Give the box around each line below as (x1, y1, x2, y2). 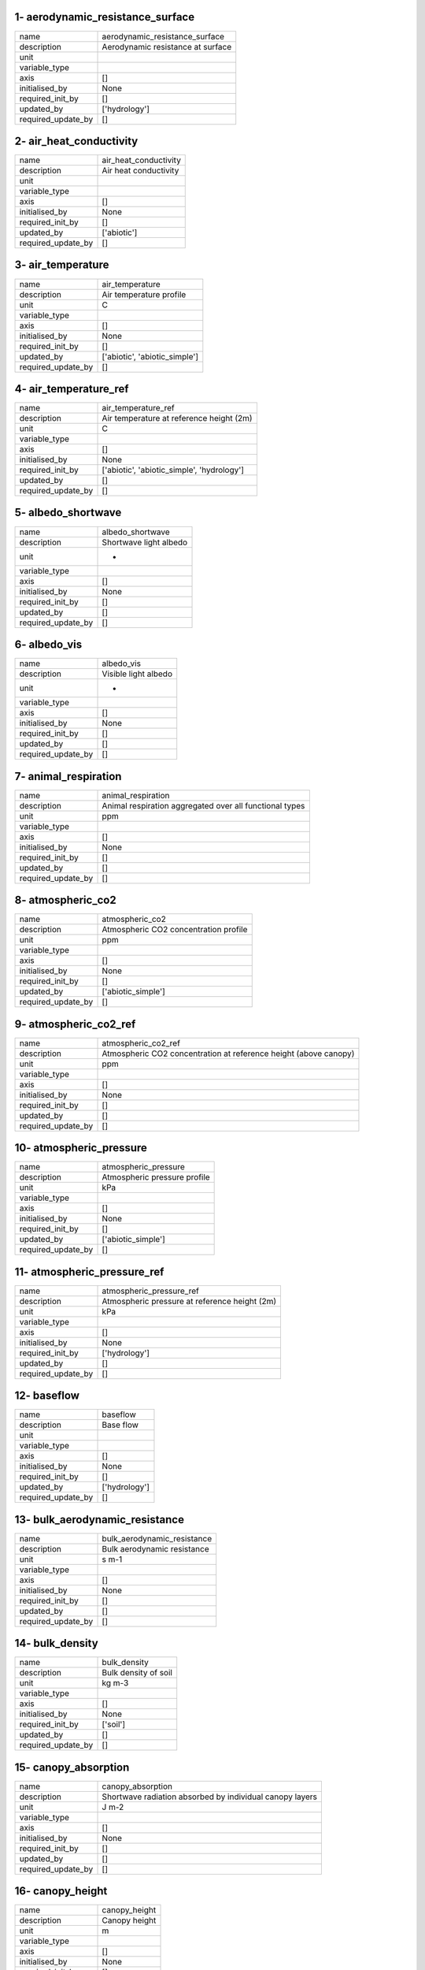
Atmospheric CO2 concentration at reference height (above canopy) (102, 1048, 355, 1059)
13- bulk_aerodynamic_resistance (14, 1513, 185, 1526)
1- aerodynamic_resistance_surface (14, 10, 195, 24)
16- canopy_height (14, 1884, 108, 1898)
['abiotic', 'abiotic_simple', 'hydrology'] (102, 465, 244, 476)
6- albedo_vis (14, 638, 83, 651)
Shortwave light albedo (102, 537, 188, 548)
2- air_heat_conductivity (14, 134, 139, 147)
